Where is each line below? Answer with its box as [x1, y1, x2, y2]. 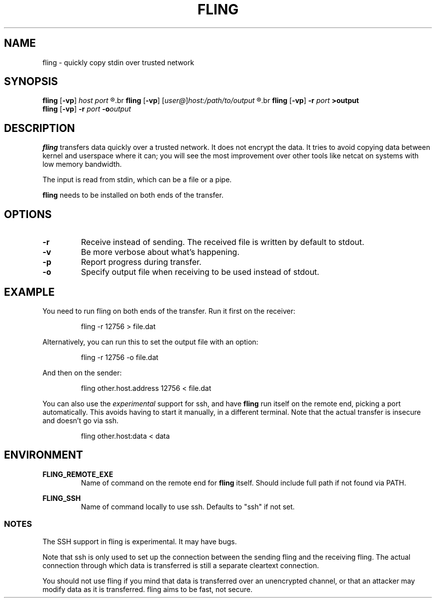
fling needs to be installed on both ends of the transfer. [42, 191, 223, 200]
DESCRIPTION [4, 121, 75, 134]
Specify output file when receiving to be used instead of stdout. [81, 267, 320, 277]
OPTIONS [4, 208, 52, 221]
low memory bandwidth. [42, 160, 122, 169]
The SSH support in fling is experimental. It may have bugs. [42, 537, 237, 546]
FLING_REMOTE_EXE [42, 470, 113, 479]
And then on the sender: [42, 368, 122, 377]
